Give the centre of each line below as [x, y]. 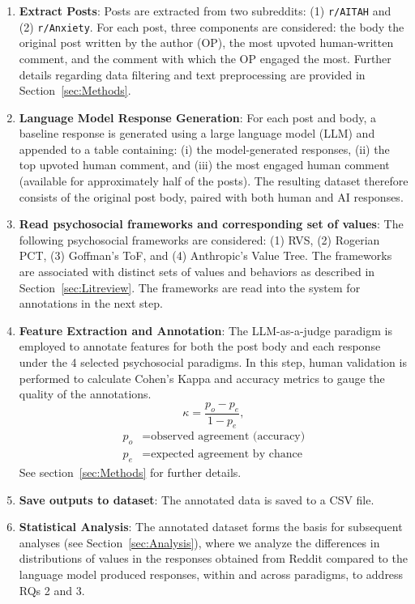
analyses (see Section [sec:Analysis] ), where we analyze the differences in [199, 542]
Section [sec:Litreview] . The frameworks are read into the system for [190, 287]
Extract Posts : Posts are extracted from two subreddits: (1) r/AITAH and [205, 11]
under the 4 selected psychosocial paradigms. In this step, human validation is [213, 362]
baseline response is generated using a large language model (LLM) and [197, 133]
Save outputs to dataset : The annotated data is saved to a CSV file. [197, 499]
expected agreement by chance [227, 455]
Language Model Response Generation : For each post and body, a [197, 117]
